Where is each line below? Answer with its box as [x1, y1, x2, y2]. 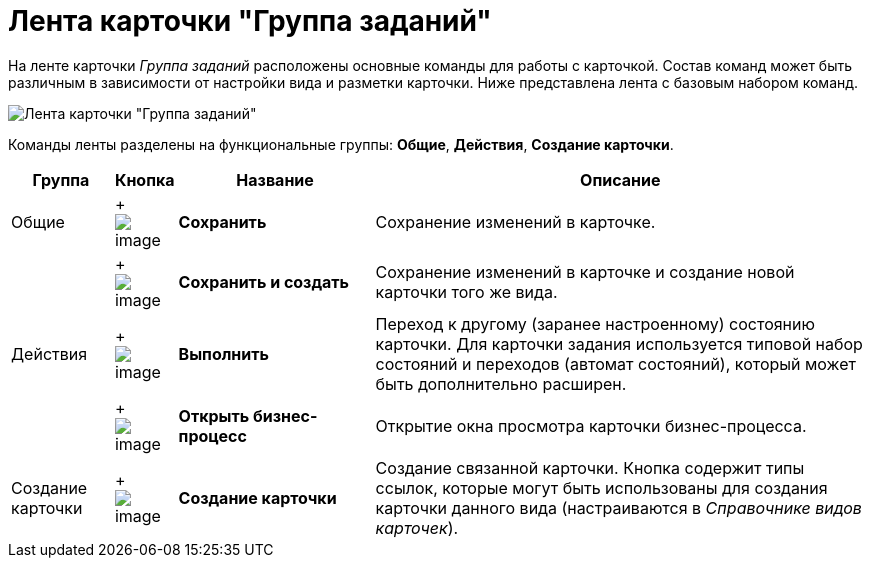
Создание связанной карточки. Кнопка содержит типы [375, 457, 805, 478]
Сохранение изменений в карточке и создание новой [375, 261, 795, 282]
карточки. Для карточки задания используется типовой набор [375, 333, 863, 354]
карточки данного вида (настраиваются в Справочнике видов [375, 497, 862, 518]
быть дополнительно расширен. [375, 373, 627, 394]
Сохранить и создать [178, 271, 349, 292]
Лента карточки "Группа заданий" [8, 4, 492, 38]
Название [236, 169, 314, 190]
